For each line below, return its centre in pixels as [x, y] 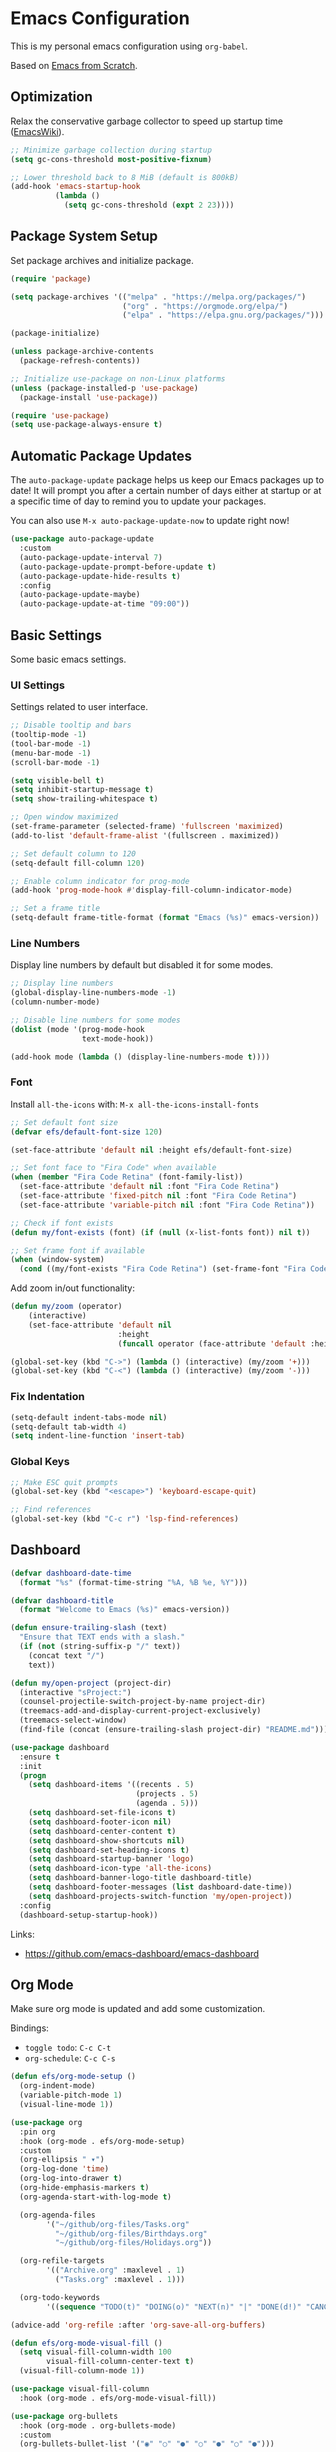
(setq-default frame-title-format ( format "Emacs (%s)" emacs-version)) [165, 918]
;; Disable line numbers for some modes [96, 1020]
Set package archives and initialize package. [102, 260]
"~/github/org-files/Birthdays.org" [131, 2233]
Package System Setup [84, 236]
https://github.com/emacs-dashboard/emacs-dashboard [142, 1953]
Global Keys [40, 1462]
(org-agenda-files [58, 2215]
